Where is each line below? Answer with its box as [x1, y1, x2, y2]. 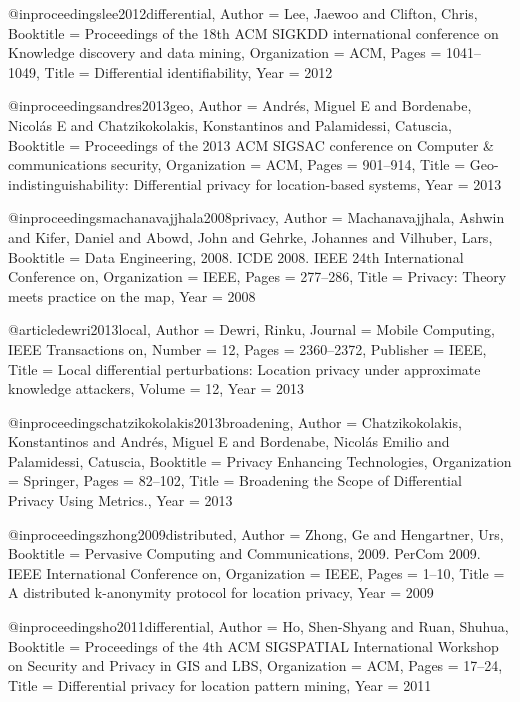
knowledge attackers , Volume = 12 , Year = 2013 [8, 378, 305, 399]
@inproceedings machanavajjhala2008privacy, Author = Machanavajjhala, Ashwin [8, 207, 505, 228]
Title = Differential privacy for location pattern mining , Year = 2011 [8, 674, 432, 695]
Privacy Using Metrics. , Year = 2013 [8, 490, 233, 511]
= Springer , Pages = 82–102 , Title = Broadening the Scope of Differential [8, 470, 462, 491]
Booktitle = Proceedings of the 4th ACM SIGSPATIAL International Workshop [8, 635, 499, 656]
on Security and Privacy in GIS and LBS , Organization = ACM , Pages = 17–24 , [8, 655, 503, 676]
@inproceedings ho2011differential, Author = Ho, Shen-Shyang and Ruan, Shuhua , [8, 616, 509, 637]
